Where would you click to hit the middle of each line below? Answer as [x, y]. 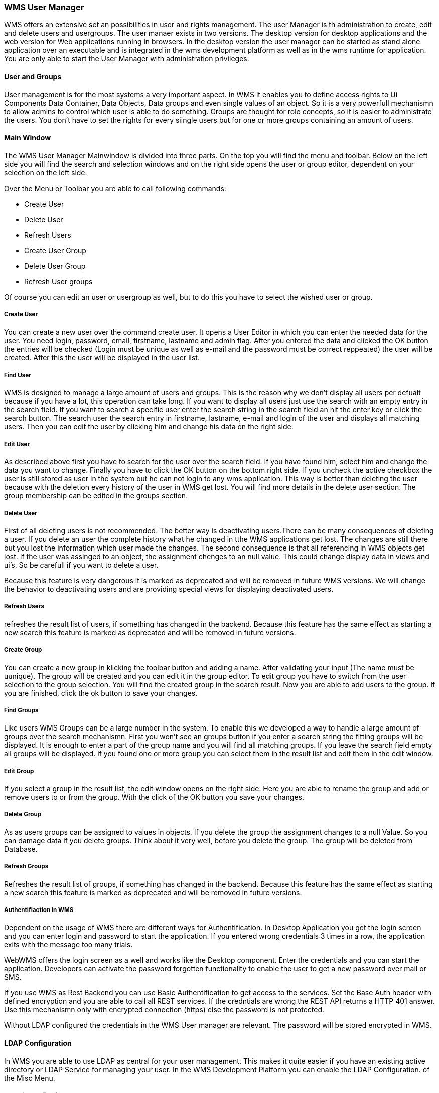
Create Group [23, 650]
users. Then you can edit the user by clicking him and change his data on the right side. [149, 427]
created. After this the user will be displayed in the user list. [102, 357]
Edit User [17, 444]
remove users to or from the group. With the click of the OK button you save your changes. [154, 797]
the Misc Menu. [30, 1078]
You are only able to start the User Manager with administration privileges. [127, 59]
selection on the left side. [46, 172]
